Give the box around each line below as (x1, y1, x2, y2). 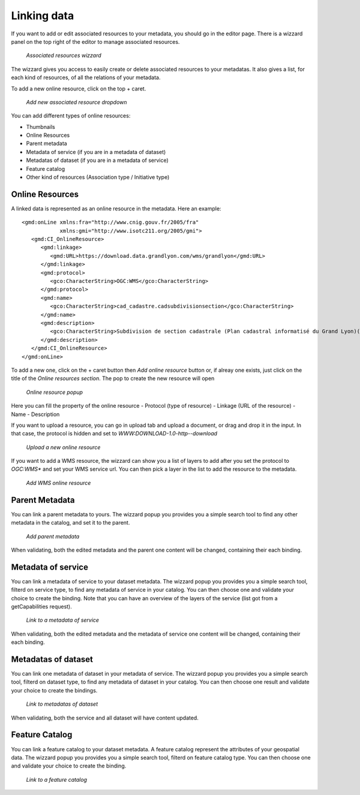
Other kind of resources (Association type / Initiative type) (26, 174, 170, 181)
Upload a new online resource (26, 444, 101, 451)
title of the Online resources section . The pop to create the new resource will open (11, 375, 215, 382)
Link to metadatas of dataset (26, 700, 98, 707)
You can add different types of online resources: (11, 112, 131, 119)
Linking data (11, 9, 74, 22)
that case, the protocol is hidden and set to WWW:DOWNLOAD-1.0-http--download (11, 430, 218, 437)
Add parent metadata (26, 532, 80, 540)
